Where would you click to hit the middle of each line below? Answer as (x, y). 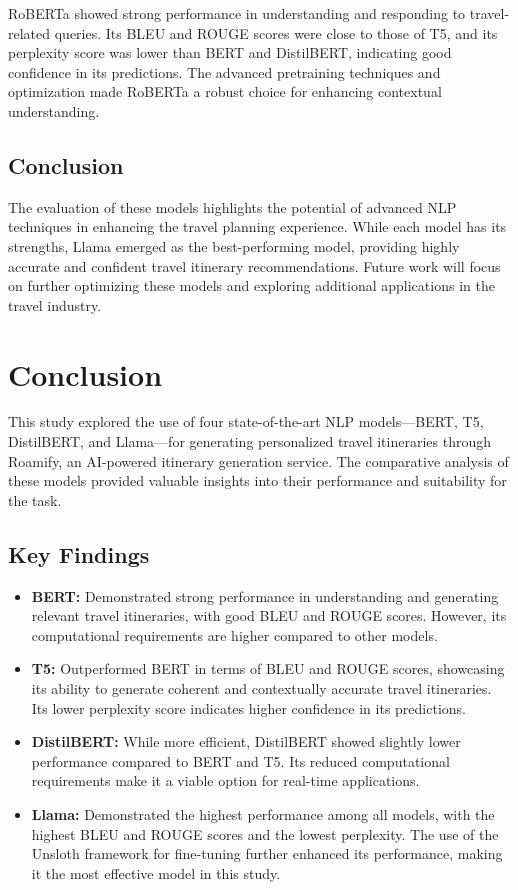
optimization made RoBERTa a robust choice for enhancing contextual (225, 91)
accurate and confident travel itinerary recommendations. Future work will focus (254, 265)
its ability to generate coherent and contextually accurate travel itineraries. (261, 688)
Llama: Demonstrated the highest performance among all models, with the (263, 813)
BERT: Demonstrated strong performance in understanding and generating (265, 595)
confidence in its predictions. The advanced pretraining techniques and (224, 71)
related (29, 32)
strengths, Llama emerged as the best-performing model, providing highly (234, 245)
